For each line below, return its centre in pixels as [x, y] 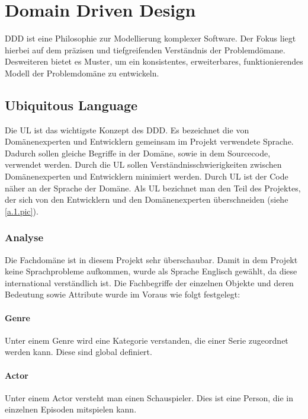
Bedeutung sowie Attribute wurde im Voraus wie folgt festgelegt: [123, 294]
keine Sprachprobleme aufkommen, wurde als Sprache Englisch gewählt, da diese [151, 271]
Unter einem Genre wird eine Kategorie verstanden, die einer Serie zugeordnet [147, 340]
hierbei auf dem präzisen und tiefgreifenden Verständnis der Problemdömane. [145, 49]
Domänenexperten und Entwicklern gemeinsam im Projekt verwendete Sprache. [149, 141]
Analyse [24, 237]
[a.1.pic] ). [22, 211]
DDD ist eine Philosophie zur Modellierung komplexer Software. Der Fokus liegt [150, 38]
